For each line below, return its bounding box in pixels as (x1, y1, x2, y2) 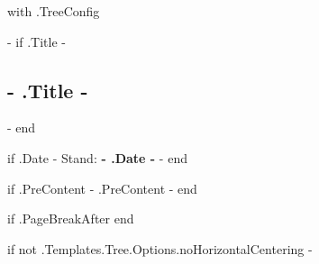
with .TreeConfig (7, 2, 100, 20)
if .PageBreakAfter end (7, 209, 134, 228)
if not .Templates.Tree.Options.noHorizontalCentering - (7, 239, 313, 258)
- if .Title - (7, 32, 66, 50)
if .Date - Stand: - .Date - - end (7, 148, 187, 167)
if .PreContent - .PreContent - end (7, 178, 197, 197)
